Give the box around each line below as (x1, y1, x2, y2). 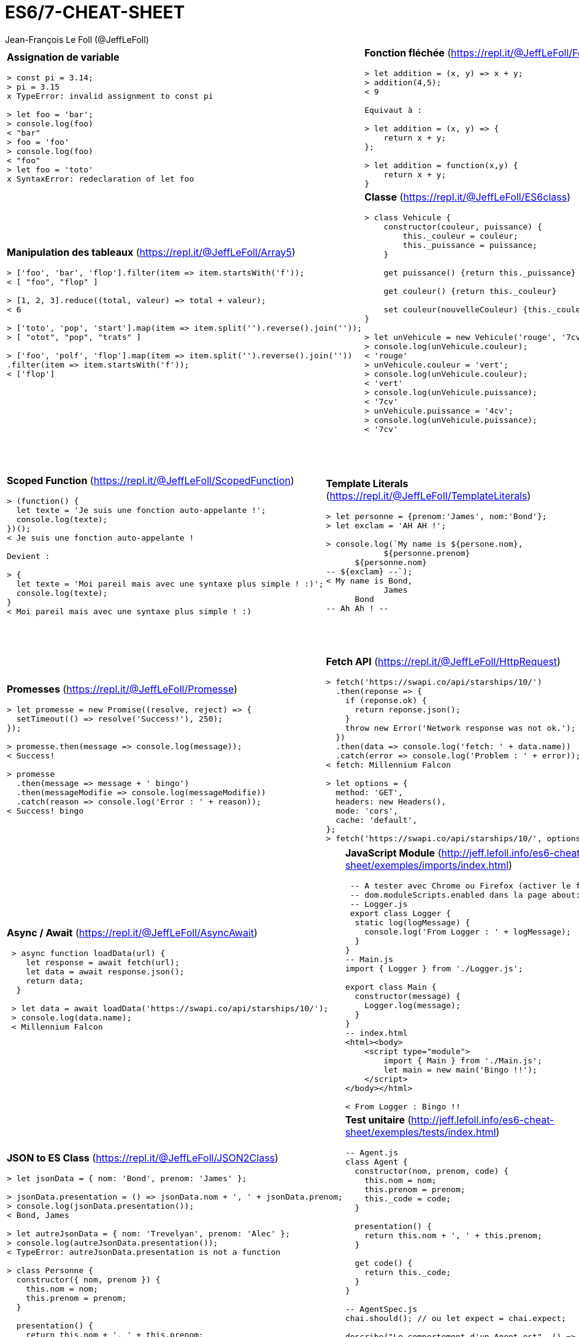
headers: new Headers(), (336, 796, 447, 806)
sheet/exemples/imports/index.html (345, 858, 509, 871)
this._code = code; (364, 1193, 451, 1203)
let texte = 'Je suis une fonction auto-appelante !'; (16, 505, 266, 515)
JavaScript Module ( (345, 846, 442, 859)
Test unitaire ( (345, 1113, 412, 1126)
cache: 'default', (336, 815, 418, 825)
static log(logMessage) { (355, 917, 470, 927)
